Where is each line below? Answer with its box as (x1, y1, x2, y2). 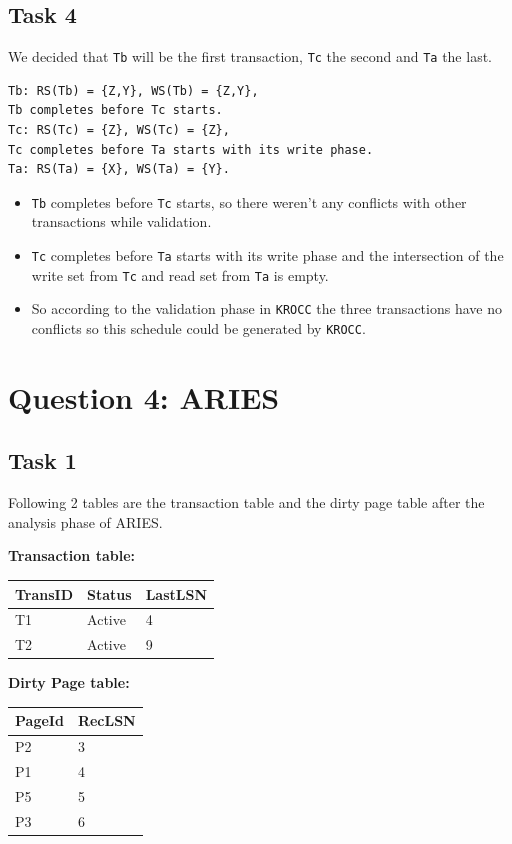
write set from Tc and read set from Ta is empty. (31, 264, 329, 285)
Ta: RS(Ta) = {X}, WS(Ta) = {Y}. (8, 162, 230, 177)
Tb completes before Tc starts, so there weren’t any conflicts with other (31, 191, 467, 212)
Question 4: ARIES (8, 376, 280, 417)
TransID (15, 583, 74, 604)
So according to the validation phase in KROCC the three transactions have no (31, 298, 502, 319)
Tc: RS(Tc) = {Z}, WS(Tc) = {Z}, (8, 123, 230, 138)
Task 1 (8, 445, 77, 476)
